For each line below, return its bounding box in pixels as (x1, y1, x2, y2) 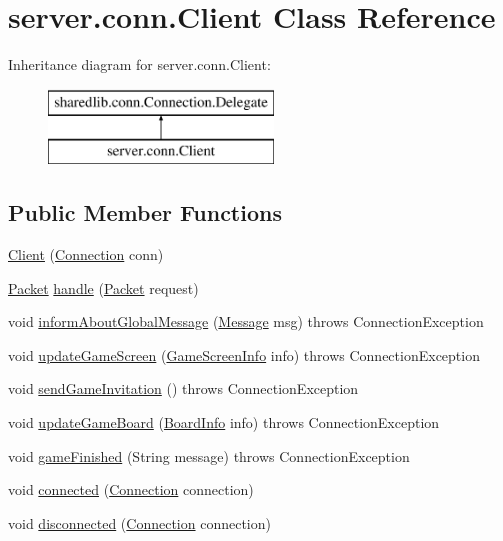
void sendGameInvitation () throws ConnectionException (8, 378, 359, 399)
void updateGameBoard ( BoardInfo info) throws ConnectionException (8, 412, 440, 433)
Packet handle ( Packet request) (8, 277, 199, 298)
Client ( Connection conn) (8, 244, 164, 265)
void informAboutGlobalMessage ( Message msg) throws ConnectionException (8, 311, 484, 332)
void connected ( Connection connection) (8, 479, 254, 500)
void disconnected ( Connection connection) (8, 512, 271, 533)
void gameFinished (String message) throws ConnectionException (8, 445, 410, 466)
